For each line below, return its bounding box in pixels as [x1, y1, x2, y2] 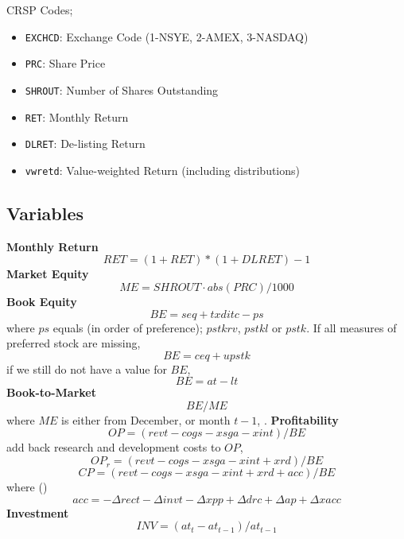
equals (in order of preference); [52, 319, 203, 335]
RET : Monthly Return [25, 108, 129, 125]
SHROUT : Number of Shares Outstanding [25, 81, 219, 98]
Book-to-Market [6, 384, 96, 401]
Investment [6, 504, 69, 521]
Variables [6, 200, 84, 225]
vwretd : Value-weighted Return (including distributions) [25, 161, 301, 178]
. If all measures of [306, 319, 397, 335]
